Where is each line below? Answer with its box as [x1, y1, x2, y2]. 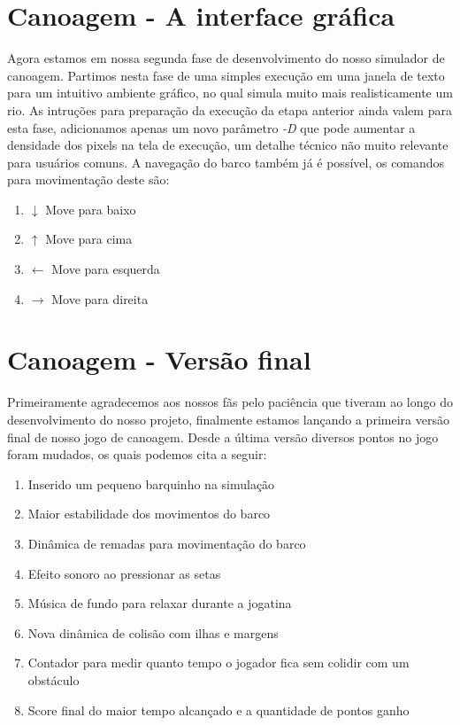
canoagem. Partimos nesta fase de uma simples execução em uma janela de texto [7, 66, 445, 84]
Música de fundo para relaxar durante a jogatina [27, 594, 292, 612]
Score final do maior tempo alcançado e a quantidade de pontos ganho [27, 700, 410, 719]
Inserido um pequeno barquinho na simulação [27, 474, 275, 493]
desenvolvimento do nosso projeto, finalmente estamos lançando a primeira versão [7, 409, 449, 428]
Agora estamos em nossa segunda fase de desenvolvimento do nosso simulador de [7, 49, 445, 67]
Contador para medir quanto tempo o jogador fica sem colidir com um [27, 653, 410, 672]
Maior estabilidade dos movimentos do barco [27, 504, 271, 523]
